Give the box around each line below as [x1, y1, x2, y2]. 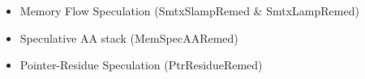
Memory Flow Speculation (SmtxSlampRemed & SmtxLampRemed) [19, 2, 359, 19]
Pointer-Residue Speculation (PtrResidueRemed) [19, 56, 263, 73]
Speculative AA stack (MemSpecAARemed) [19, 29, 238, 46]
